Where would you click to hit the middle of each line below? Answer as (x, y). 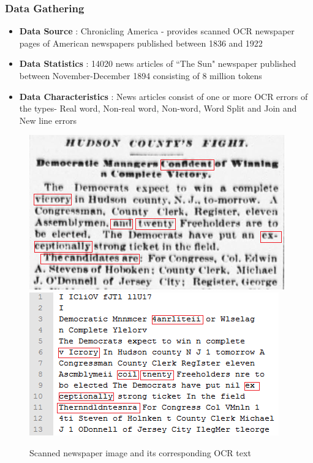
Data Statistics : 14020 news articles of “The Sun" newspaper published (158, 63)
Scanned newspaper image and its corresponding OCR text (140, 452)
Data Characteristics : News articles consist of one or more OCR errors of (164, 96)
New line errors (48, 120)
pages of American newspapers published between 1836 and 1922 (141, 43)
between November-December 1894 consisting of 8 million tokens (141, 75)
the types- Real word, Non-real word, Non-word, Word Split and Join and (158, 108)
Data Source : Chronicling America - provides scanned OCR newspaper (157, 31)
